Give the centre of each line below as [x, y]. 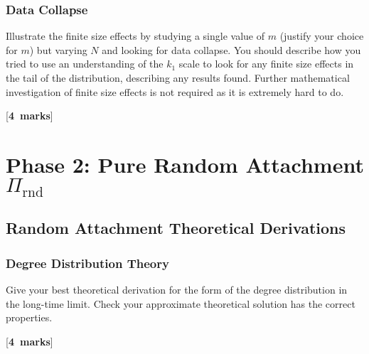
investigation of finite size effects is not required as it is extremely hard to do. [175, 91]
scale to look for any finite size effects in [266, 64]
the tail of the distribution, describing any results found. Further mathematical [178, 77]
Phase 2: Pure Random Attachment [185, 164]
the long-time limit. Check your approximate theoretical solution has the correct [181, 303]
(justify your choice [322, 36]
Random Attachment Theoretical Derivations [176, 228]
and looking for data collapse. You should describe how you [231, 49]
